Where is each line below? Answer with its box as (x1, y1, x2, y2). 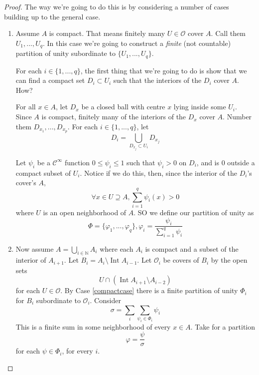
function (64, 157, 90, 167)
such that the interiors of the (113, 75, 202, 85)
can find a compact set (15, 75, 85, 85)
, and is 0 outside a (196, 157, 255, 167)
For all (15, 101, 36, 112)
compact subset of (15, 167, 71, 178)
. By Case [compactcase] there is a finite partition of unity (60, 285, 238, 296)
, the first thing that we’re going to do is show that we (80, 65, 247, 75)
